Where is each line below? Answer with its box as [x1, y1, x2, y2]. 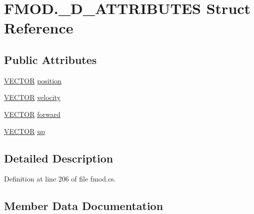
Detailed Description [4, 150, 113, 165]
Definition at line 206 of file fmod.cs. [4, 173, 116, 184]
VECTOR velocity [4, 92, 61, 102]
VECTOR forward [4, 108, 60, 119]
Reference [4, 17, 73, 38]
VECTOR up [4, 125, 45, 136]
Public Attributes [4, 51, 97, 67]
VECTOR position [4, 75, 61, 85]
